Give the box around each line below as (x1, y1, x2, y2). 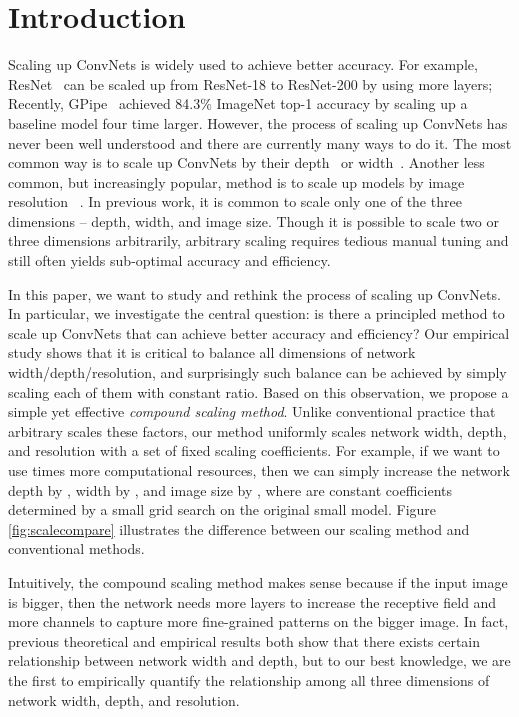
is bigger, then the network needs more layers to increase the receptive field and (8, 591, 497, 612)
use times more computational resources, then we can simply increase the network (8, 460, 510, 480)
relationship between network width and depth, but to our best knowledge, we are (8, 650, 511, 671)
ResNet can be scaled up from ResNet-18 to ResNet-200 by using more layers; (8, 73, 493, 94)
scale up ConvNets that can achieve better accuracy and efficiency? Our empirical (8, 322, 510, 343)
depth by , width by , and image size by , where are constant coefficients (8, 479, 452, 500)
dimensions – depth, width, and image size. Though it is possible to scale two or (8, 210, 499, 231)
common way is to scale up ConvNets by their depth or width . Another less (8, 152, 485, 173)
